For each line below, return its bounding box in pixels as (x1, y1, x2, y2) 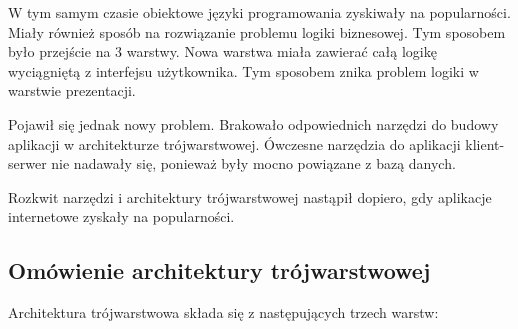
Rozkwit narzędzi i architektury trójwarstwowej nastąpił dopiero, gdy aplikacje (8, 186, 492, 207)
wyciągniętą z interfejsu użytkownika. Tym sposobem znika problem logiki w (8, 60, 479, 81)
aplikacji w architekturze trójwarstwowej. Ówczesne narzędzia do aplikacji (8, 133, 461, 154)
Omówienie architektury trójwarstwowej (8, 255, 431, 286)
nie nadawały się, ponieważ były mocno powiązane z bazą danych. (51, 153, 456, 174)
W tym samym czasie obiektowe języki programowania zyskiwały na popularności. (8, 2, 511, 22)
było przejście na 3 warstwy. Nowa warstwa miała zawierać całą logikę (8, 41, 437, 62)
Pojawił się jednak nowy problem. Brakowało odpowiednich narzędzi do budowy (8, 113, 499, 134)
